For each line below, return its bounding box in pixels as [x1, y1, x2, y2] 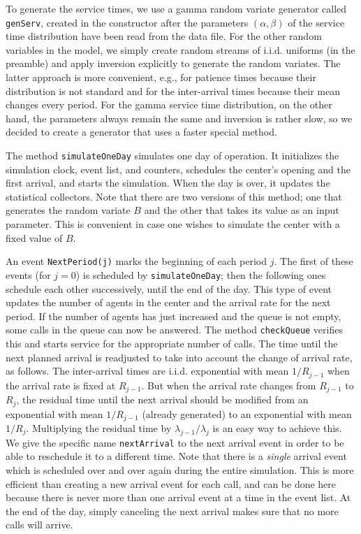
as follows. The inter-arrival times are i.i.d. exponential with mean [6, 363, 289, 378]
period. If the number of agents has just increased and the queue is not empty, [6, 308, 341, 323]
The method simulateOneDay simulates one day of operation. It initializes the [6, 148, 339, 162]
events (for [6, 267, 51, 282]
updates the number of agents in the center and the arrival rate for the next [6, 295, 331, 310]
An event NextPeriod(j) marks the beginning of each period [6, 254, 267, 268]
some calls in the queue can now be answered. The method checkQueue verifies [6, 322, 343, 337]
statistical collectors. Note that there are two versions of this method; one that [6, 189, 342, 203]
